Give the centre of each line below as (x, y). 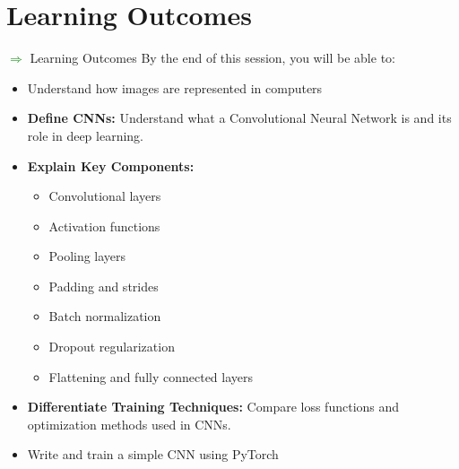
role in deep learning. (86, 135)
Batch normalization (105, 316)
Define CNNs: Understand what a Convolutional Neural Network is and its (239, 118)
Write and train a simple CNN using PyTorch (153, 454)
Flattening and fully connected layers (151, 376)
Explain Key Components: (111, 165)
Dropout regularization (112, 347)
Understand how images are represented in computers (175, 87)
